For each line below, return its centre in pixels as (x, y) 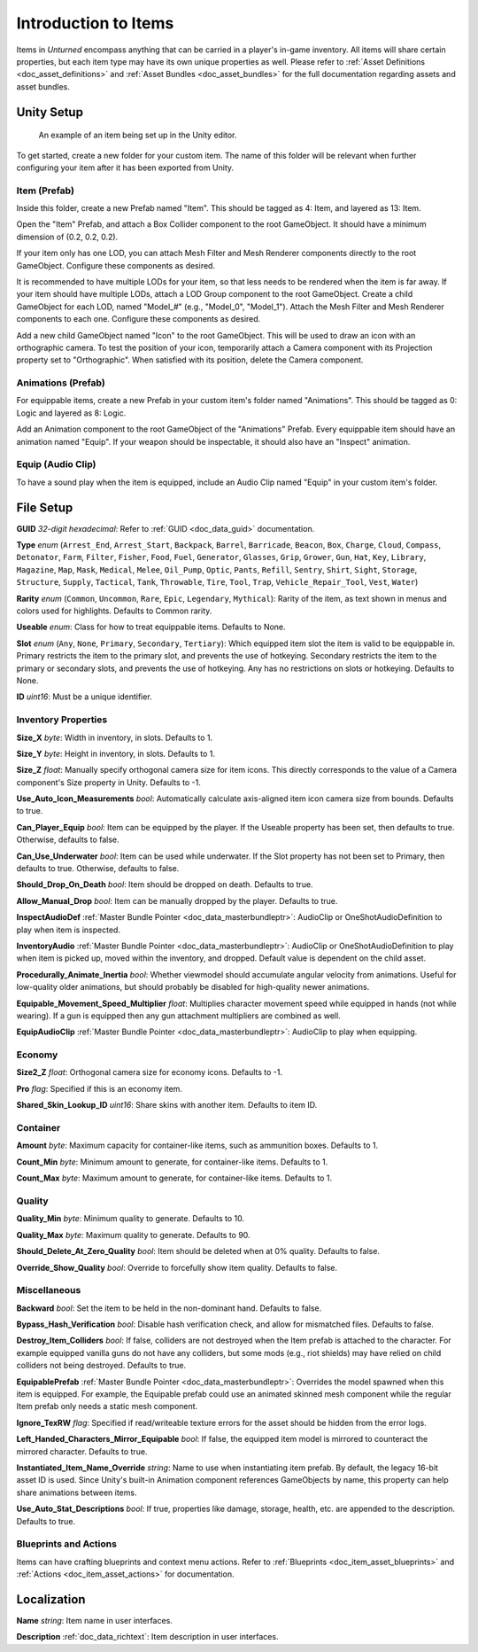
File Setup (45, 507)
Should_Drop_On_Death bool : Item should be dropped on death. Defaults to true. (165, 884)
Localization (51, 1599)
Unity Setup (50, 112)
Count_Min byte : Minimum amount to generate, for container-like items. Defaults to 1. (172, 1162)
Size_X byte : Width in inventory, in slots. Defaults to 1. (115, 737)
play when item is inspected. (69, 930)
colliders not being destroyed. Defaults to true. (101, 1366)
